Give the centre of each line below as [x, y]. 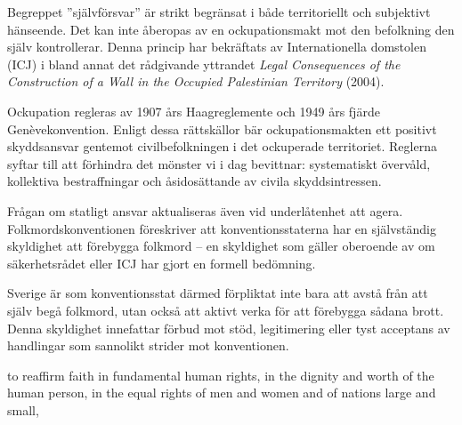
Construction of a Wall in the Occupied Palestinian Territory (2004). [196, 81]
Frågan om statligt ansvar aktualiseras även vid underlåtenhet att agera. [205, 210]
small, [23, 409]
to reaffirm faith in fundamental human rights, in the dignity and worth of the [221, 375]
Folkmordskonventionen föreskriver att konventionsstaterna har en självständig [222, 228]
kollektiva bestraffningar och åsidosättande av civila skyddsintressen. [195, 181]
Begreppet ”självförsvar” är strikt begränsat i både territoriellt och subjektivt [219, 12]
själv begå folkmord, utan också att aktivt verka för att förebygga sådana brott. [226, 310]
